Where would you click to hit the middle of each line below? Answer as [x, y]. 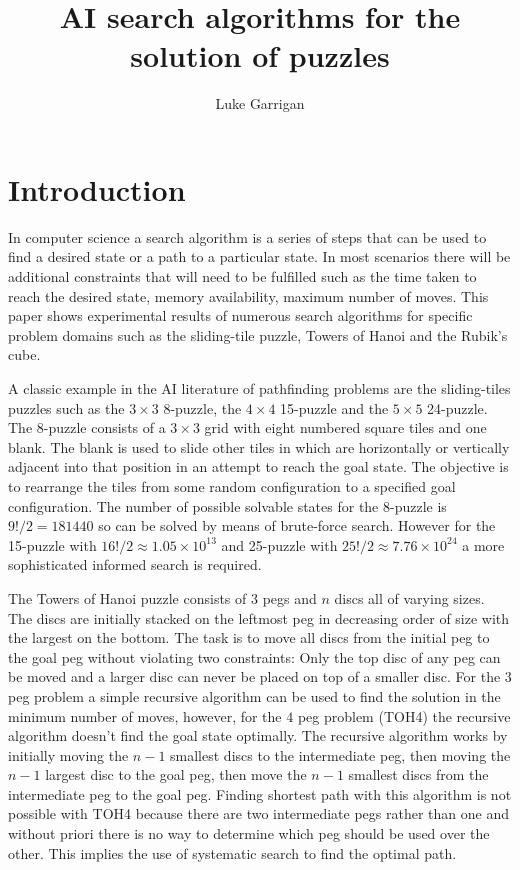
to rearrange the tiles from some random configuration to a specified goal [232, 485]
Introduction [97, 188]
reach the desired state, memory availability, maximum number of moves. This [248, 295]
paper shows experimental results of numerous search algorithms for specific [240, 315]
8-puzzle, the [202, 407]
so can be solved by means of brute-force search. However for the [297, 525]
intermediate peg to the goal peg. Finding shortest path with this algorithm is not [260, 793]
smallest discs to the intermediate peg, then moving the [340, 754]
